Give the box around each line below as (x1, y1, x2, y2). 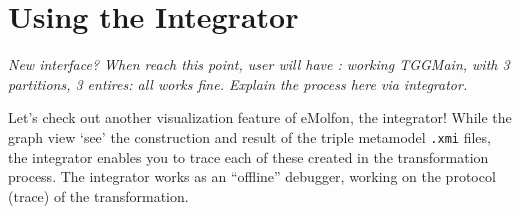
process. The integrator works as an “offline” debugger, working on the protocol (8, 166, 496, 187)
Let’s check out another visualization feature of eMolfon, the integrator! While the (8, 107, 512, 128)
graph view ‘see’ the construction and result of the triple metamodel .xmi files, (8, 126, 491, 147)
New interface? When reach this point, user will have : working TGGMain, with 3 (8, 54, 510, 75)
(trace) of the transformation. (8, 185, 189, 206)
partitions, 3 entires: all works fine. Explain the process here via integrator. (8, 73, 468, 94)
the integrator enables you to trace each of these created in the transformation (8, 146, 489, 167)
